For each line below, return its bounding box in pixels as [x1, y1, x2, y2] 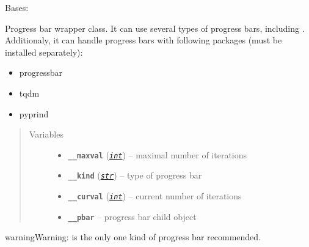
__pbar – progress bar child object [68, 210, 197, 223]
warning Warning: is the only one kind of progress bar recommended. [5, 230, 261, 243]
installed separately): [5, 45, 83, 58]
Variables [29, 128, 64, 141]
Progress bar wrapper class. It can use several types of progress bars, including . [5, 21, 305, 34]
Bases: [5, 1, 29, 13]
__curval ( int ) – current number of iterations [68, 190, 242, 202]
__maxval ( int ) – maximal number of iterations [68, 148, 247, 161]
